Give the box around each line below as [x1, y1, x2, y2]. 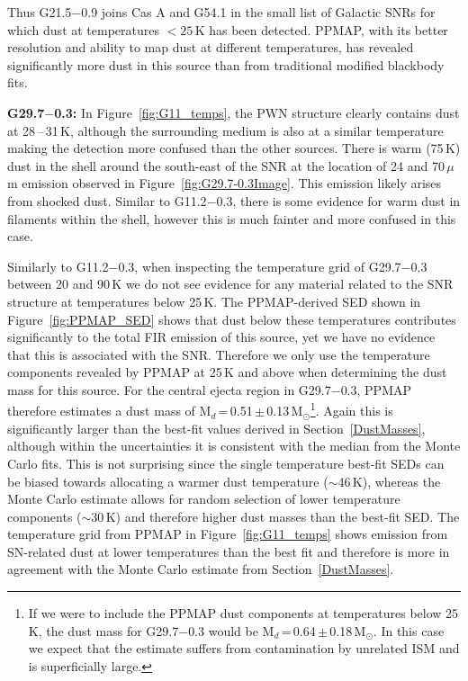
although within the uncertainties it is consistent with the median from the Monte [7, 436, 461, 455]
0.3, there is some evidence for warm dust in [216, 191, 461, 210]
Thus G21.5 [7, 3, 72, 21]
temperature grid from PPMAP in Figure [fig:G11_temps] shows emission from [7, 524, 448, 543]
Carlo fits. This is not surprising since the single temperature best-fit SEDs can [7, 453, 445, 472]
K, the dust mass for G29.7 [28, 621, 179, 640]
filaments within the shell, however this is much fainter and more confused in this [7, 209, 456, 228]
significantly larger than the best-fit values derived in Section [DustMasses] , [7, 418, 426, 437]
